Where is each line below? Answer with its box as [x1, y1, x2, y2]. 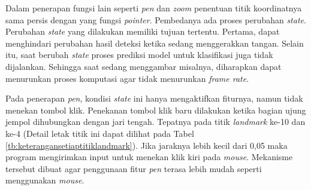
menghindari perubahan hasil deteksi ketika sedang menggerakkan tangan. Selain [5, 36, 304, 49]
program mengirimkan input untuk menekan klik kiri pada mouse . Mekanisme [5, 151, 293, 163]
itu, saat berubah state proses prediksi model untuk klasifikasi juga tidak [5, 48, 273, 61]
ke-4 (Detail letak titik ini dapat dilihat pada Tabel [5, 127, 194, 139]
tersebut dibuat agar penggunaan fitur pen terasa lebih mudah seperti [5, 162, 262, 174]
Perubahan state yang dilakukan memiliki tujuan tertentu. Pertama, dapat [5, 25, 280, 38]
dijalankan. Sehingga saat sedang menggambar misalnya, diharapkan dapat [5, 60, 282, 72]
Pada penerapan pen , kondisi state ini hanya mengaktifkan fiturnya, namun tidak [5, 92, 303, 105]
